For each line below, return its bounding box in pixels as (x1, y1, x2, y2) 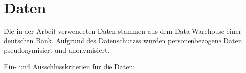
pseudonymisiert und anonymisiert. (4, 45, 109, 55)
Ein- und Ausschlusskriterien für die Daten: (4, 61, 135, 71)
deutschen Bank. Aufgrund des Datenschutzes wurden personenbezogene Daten (4, 35, 242, 45)
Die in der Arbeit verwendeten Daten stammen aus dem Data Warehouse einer (4, 26, 242, 36)
